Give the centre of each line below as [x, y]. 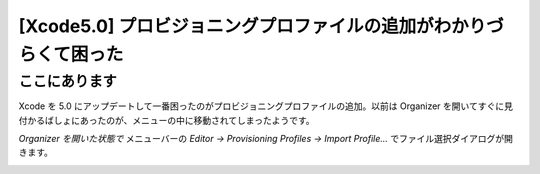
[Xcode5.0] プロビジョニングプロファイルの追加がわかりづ [261, 26]
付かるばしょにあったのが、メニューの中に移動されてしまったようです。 [166, 120]
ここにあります [67, 81]
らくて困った [71, 54]
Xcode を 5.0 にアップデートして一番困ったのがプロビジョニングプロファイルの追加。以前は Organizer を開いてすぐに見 [266, 106]
